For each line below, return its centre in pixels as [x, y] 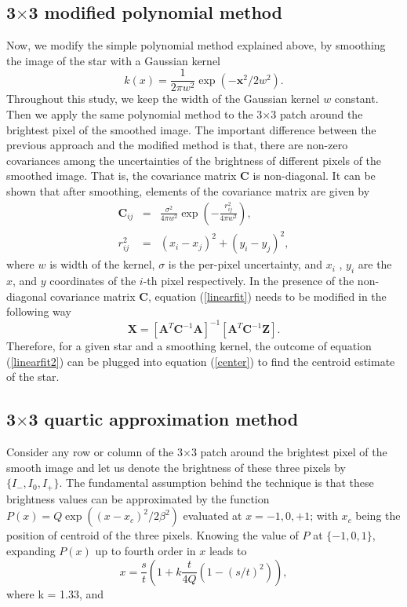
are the [375, 264]
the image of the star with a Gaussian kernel [113, 60]
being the [378, 516]
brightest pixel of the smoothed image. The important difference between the [191, 129]
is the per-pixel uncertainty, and [245, 264]
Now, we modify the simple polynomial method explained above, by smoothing [196, 45]
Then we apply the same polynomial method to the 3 [134, 114]
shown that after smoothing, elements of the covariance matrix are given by [188, 191]
